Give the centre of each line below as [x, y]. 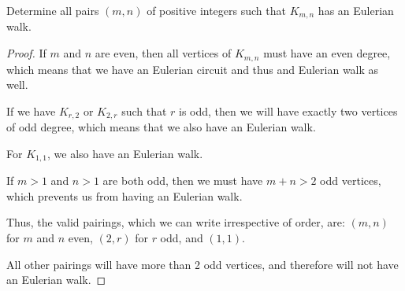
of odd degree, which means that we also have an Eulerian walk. [161, 127]
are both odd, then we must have [183, 180]
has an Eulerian [356, 10]
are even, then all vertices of [163, 53]
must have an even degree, [327, 53]
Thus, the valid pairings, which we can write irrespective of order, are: [176, 222]
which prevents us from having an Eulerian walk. [124, 195]
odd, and [182, 237]
